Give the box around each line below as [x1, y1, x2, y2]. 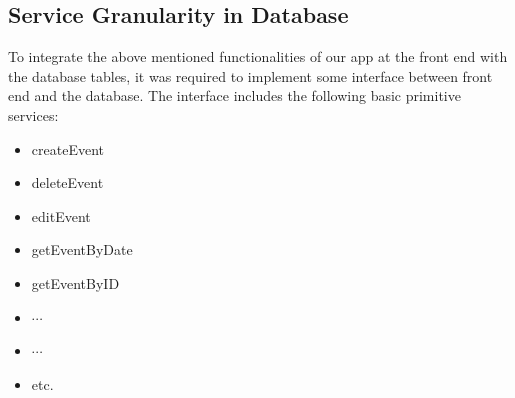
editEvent [31, 205, 91, 226]
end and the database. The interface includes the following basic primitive [8, 85, 461, 106]
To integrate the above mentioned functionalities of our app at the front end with [8, 46, 508, 67]
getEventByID [31, 272, 120, 293]
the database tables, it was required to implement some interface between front [8, 65, 493, 86]
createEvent [31, 138, 104, 159]
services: [8, 104, 59, 125]
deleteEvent [31, 172, 104, 193]
